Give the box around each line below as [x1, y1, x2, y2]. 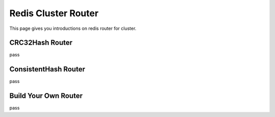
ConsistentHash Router [9, 65, 86, 73]
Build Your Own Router [9, 92, 83, 100]
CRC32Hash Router [9, 38, 73, 47]
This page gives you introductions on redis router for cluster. [9, 25, 137, 31]
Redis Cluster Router [9, 8, 99, 19]
